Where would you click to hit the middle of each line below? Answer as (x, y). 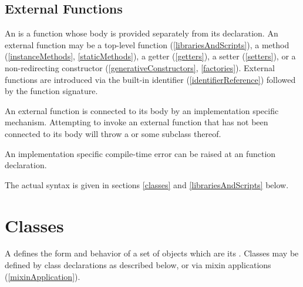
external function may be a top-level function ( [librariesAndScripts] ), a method (147, 44)
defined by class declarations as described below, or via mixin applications (138, 265)
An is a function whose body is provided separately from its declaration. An (142, 33)
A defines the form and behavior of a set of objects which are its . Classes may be (152, 253)
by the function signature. (51, 91)
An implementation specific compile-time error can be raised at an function (140, 153)
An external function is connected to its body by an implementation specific (142, 110)
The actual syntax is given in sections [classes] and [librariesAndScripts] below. (147, 184)
